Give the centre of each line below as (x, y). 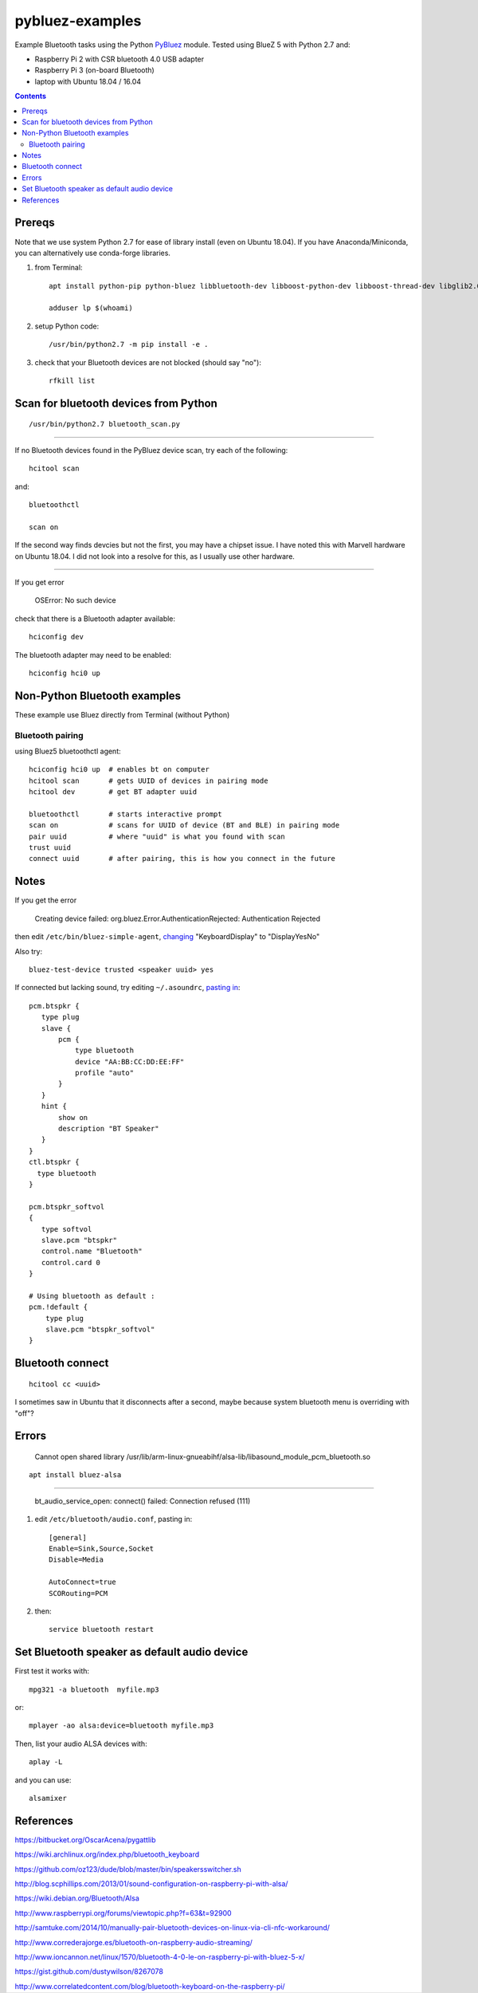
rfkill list (72, 381)
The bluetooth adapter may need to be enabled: (93, 655)
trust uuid (50, 848)
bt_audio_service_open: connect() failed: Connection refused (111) (143, 1501)
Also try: (29, 951)
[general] (68, 1537)
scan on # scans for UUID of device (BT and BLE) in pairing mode (184, 826)
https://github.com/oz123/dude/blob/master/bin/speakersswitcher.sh (128, 1869)
